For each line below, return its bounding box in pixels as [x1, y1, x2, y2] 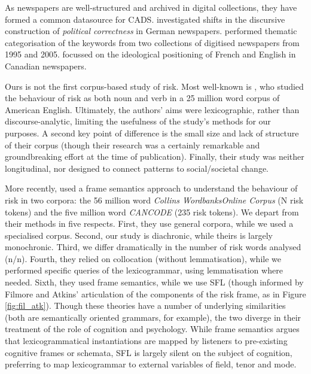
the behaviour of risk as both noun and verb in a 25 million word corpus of [5, 92, 280, 104]
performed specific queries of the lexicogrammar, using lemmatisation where [5, 264, 283, 276]
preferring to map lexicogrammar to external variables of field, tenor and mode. [5, 358, 297, 370]
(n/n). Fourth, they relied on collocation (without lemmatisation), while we [5, 252, 281, 264]
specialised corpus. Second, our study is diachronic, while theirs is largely [5, 229, 273, 241]
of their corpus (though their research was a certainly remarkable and [5, 138, 260, 151]
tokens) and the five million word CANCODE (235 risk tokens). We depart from [5, 205, 299, 218]
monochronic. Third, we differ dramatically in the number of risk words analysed [5, 241, 301, 253]
